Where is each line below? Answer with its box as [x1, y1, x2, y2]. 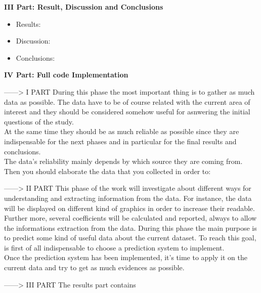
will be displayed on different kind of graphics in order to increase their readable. [4, 202, 255, 213]
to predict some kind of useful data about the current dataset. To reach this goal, [4, 232, 256, 243]
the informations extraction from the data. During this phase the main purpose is [4, 222, 257, 233]
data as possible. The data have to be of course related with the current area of [4, 96, 250, 107]
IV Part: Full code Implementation [4, 69, 128, 80]
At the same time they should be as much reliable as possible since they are [4, 126, 239, 137]
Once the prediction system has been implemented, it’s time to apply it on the [4, 252, 247, 263]
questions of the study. [4, 116, 74, 127]
